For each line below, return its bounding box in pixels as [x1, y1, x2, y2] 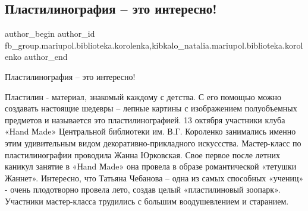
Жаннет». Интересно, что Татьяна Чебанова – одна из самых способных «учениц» [5, 171, 304, 184]
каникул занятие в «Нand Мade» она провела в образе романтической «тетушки [5, 160, 297, 172]
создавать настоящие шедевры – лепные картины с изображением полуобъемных [5, 102, 297, 114]
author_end [24, 50, 68, 63]
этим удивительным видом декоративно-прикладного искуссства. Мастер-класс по [5, 136, 301, 149]
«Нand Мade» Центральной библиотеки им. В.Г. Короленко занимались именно [5, 125, 296, 138]
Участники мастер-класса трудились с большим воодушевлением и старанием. [5, 194, 289, 207]
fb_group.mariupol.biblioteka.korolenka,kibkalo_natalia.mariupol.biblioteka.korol [5, 39, 303, 51]
